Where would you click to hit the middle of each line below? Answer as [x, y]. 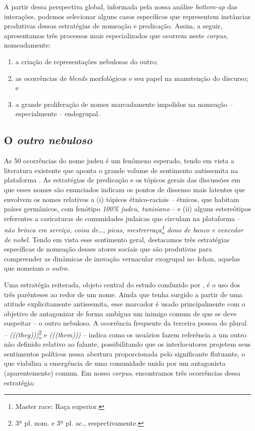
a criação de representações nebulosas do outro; [87, 61]
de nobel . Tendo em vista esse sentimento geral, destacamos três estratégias [117, 239]
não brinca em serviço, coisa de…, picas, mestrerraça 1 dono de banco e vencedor [124, 229]
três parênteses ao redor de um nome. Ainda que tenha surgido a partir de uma [123, 294]
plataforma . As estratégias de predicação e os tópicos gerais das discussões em [122, 180]
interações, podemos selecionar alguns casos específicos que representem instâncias [127, 16]
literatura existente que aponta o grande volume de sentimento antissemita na [121, 170]
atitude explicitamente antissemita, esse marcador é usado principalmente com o [125, 304]
